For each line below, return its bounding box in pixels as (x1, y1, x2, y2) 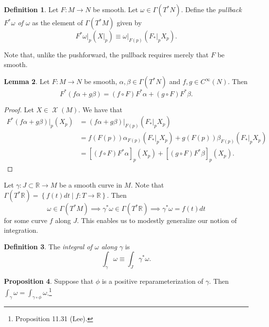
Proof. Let (4, 104, 34, 114)
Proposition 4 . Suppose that (4, 275, 94, 286)
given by (117, 17, 142, 27)
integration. (4, 224, 38, 235)
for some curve (4, 215, 48, 225)
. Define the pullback (181, 4, 242, 14)
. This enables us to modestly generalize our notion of (77, 215, 237, 225)
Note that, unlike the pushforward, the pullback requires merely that (4, 50, 209, 59)
